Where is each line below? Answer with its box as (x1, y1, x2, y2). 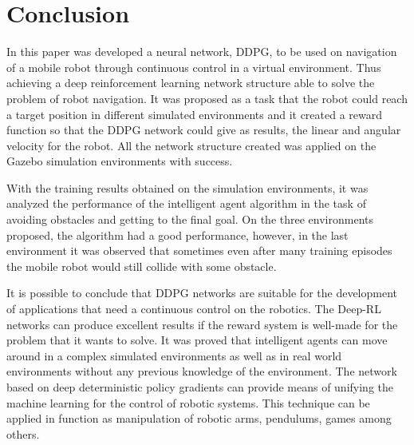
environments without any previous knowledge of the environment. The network (6, 363, 397, 379)
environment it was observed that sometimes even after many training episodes (6, 242, 392, 259)
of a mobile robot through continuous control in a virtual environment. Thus (6, 58, 381, 75)
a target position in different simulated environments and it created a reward (6, 105, 383, 122)
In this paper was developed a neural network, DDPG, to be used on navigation (6, 43, 397, 60)
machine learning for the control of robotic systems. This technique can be (6, 394, 370, 411)
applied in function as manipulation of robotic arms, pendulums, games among (6, 410, 392, 427)
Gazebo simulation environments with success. (6, 153, 233, 169)
